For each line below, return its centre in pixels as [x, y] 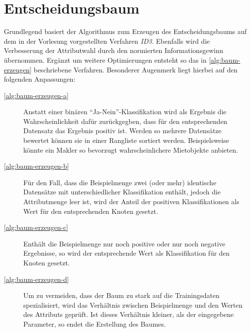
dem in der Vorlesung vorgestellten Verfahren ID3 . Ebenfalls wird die [107, 41]
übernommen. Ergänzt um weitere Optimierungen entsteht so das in [105, 60]
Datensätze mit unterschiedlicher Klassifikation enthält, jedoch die [122, 192]
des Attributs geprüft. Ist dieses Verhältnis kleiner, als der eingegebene [129, 314]
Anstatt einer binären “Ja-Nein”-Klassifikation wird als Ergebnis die [125, 112]
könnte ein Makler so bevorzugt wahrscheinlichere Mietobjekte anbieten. [131, 149]
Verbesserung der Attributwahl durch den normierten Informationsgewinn [114, 50]
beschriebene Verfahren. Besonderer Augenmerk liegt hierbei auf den [136, 69]
